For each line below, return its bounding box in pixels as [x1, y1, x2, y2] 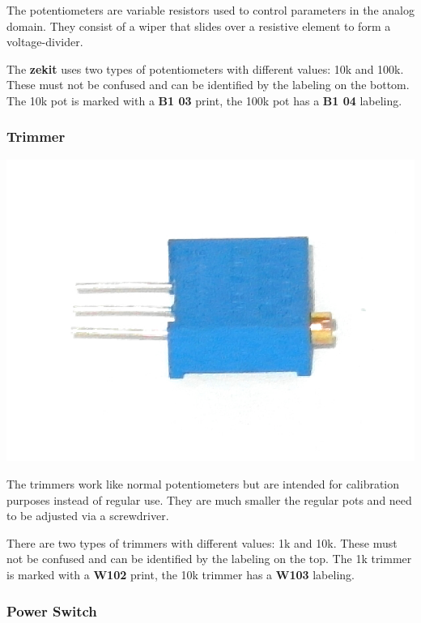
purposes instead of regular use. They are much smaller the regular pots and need [6, 491, 412, 508]
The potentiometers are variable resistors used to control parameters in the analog [6, 2, 415, 18]
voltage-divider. [6, 33, 83, 50]
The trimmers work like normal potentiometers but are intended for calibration [6, 476, 400, 493]
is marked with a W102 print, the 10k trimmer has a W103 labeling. [6, 566, 355, 582]
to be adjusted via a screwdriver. [6, 507, 169, 524]
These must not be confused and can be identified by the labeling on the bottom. [6, 76, 410, 93]
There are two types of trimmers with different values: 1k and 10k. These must [6, 534, 398, 551]
